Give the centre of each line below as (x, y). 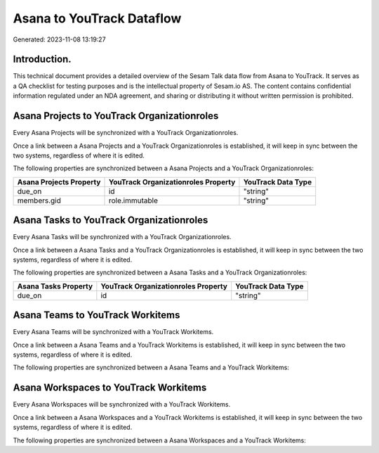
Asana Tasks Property (55, 286)
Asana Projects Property (59, 181)
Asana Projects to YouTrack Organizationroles (116, 116)
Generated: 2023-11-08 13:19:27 (59, 39)
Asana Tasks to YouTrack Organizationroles (111, 221)
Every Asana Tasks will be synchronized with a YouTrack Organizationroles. (122, 237)
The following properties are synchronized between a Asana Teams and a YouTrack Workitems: (151, 368)
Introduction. (42, 59)
